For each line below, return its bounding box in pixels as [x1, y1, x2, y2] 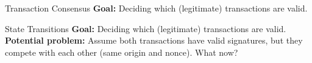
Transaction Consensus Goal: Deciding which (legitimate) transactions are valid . [5, 2, 308, 14]
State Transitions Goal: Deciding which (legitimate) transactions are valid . [5, 22, 286, 35]
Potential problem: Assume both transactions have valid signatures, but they [5, 34, 303, 47]
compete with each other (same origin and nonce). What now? [5, 45, 238, 58]
